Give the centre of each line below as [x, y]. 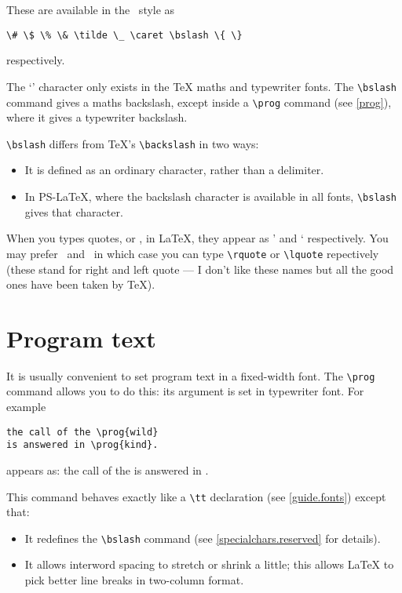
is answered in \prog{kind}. [82, 445]
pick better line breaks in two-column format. [134, 580]
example [26, 407]
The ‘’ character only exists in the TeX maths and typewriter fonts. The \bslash [202, 86]
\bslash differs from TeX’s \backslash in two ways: [133, 143]
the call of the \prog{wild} [82, 432]
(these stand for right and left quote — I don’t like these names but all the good [200, 269]
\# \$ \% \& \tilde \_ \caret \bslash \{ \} [124, 35]
